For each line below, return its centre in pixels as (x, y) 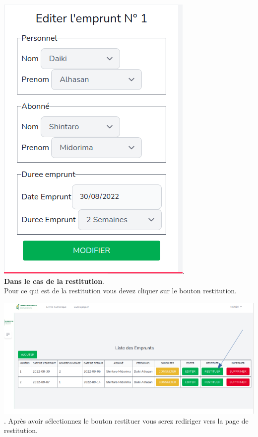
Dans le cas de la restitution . (54, 281)
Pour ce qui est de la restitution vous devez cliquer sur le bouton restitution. (120, 291)
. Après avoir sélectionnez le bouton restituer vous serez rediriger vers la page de (126, 420)
